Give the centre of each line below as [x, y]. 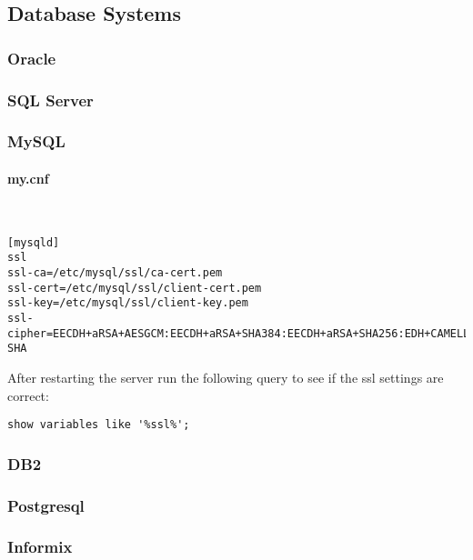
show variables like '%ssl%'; [99, 425]
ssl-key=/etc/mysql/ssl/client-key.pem [128, 303]
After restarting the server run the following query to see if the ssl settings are [226, 377]
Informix [40, 547]
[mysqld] [34, 242]
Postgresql [46, 505]
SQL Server [50, 100]
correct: [28, 395]
